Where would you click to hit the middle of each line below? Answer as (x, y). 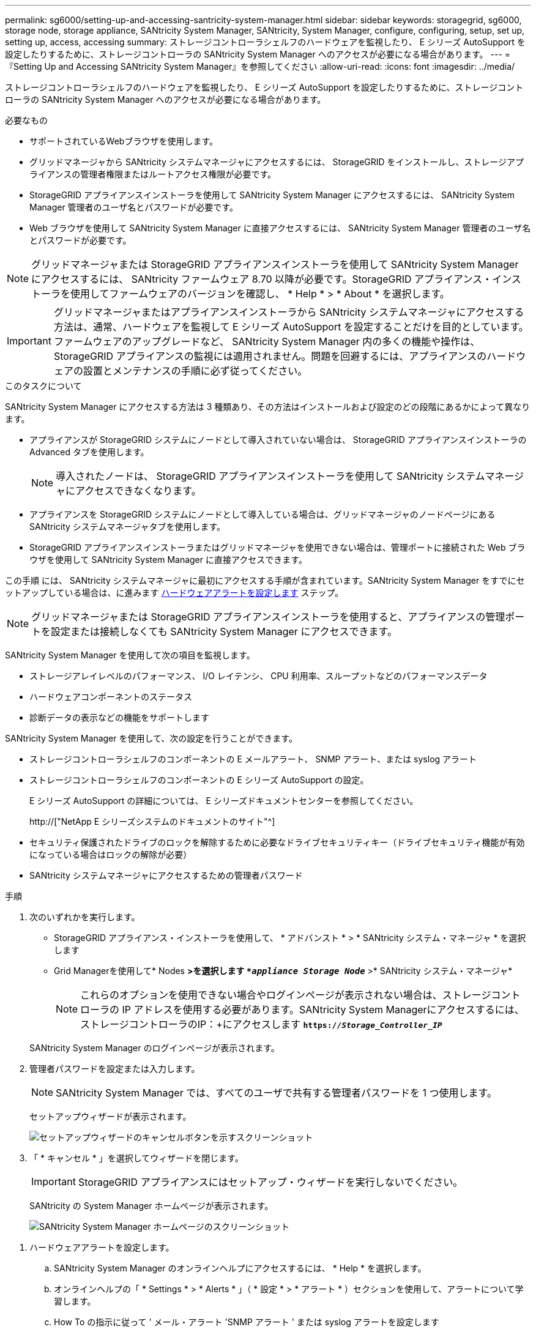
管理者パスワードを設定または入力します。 (115, 1069)
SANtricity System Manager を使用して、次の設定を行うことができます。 (151, 738)
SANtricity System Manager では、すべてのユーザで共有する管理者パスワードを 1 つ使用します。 (276, 1093)
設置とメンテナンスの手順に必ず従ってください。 (195, 371)
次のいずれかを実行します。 (85, 917)
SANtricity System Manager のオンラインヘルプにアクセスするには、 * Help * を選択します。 (240, 1268)
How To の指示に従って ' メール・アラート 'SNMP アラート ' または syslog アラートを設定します (247, 1322)
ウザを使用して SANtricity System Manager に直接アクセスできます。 (168, 560)
